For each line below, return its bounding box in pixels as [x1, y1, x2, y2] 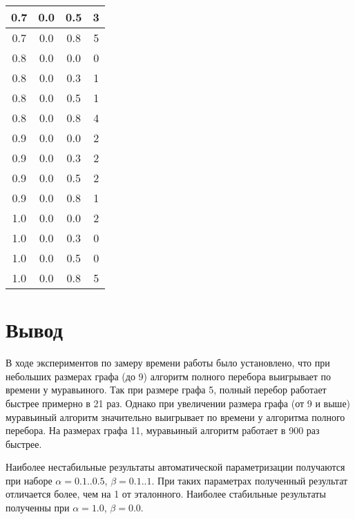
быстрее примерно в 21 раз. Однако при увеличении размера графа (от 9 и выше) [6, 395, 351, 410]
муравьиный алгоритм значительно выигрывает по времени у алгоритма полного [6, 409, 345, 424]
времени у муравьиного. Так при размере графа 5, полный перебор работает [6, 382, 327, 397]
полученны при [6, 500, 70, 515]
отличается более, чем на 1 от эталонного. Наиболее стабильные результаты [6, 487, 326, 501]
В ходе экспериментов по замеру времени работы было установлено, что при [6, 355, 330, 370]
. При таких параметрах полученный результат [151, 473, 348, 487]
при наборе [6, 473, 52, 487]
